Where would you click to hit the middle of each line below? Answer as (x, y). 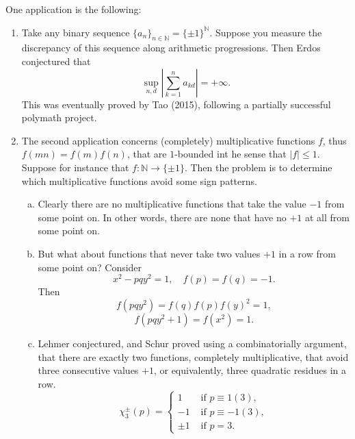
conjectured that (56, 61)
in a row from (307, 253)
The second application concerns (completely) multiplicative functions (168, 140)
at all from (327, 217)
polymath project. (59, 117)
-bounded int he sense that (231, 154)
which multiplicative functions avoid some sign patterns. (139, 180)
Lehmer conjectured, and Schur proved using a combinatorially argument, (192, 343)
